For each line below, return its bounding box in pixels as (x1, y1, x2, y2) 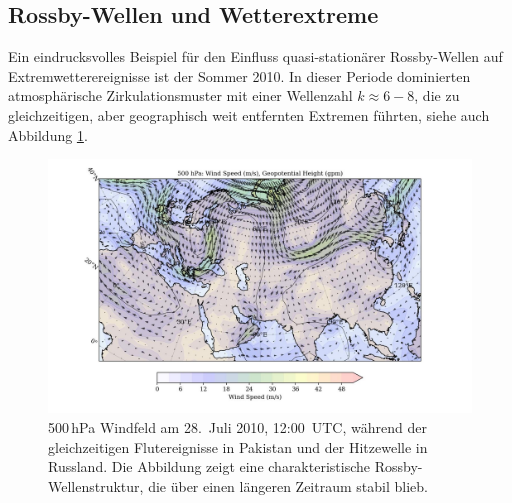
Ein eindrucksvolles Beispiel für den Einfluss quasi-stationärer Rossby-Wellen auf (8, 46, 503, 67)
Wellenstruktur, (48, 475, 144, 496)
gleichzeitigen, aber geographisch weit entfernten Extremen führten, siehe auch (8, 104, 490, 125)
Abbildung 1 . (8, 124, 88, 145)
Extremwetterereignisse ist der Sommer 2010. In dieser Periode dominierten (8, 65, 471, 86)
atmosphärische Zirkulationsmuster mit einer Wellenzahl (8, 85, 353, 106)
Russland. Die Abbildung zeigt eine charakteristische (48, 456, 370, 477)
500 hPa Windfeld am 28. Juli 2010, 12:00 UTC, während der (48, 417, 427, 437)
